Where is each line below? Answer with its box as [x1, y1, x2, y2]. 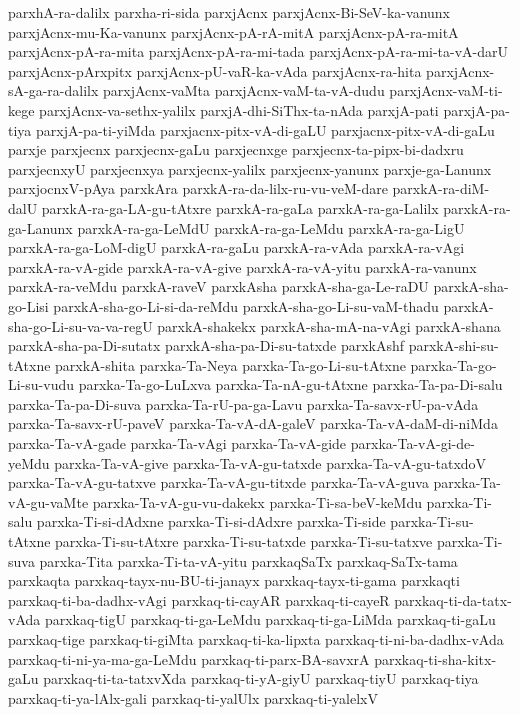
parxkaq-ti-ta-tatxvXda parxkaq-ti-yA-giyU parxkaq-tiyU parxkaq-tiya [43, 668, 479, 689]
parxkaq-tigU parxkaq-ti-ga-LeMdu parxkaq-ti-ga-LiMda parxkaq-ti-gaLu [44, 609, 496, 630]
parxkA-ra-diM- [392, 178, 490, 199]
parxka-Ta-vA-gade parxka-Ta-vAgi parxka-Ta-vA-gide [8, 433, 347, 454]
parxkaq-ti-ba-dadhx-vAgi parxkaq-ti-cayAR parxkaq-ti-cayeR [8, 589, 390, 610]
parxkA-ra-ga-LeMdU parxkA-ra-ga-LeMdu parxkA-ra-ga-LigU [77, 217, 465, 238]
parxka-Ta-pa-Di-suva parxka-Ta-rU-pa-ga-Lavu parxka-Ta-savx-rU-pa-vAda [8, 393, 479, 414]
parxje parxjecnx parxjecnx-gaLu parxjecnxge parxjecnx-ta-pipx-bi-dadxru [8, 139, 464, 160]
